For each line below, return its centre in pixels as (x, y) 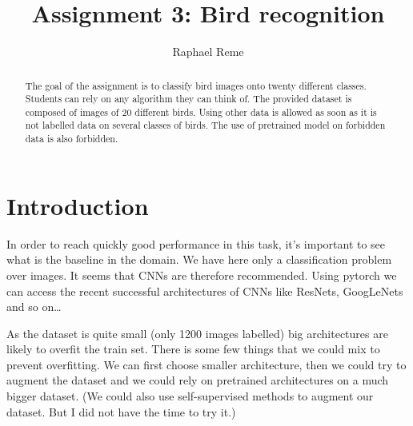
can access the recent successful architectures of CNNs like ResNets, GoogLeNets (205, 291)
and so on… (34, 307)
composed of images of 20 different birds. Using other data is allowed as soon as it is (201, 111)
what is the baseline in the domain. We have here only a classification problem (199, 259)
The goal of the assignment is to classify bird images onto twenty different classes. (196, 85)
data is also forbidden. (72, 139)
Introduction (78, 205)
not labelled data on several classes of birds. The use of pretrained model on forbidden (205, 125)
